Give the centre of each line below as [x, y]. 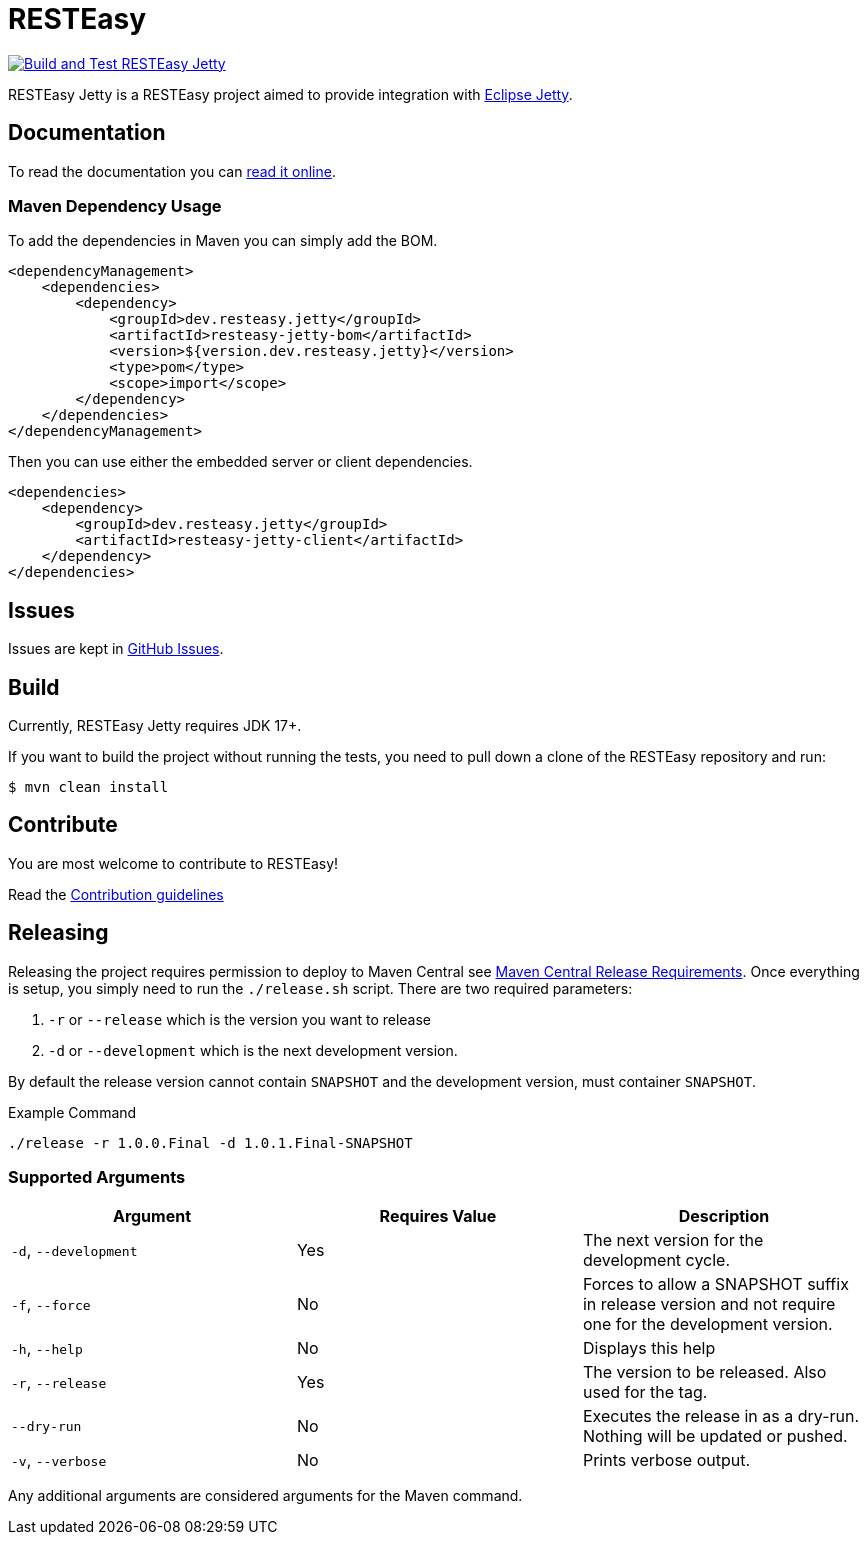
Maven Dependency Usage [115, 205]
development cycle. [656, 1260]
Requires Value [438, 1216]
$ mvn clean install [88, 787]
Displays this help [649, 1348]
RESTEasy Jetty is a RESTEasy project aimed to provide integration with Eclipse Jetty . [290, 94]
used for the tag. [645, 1392]
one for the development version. [707, 1324]
